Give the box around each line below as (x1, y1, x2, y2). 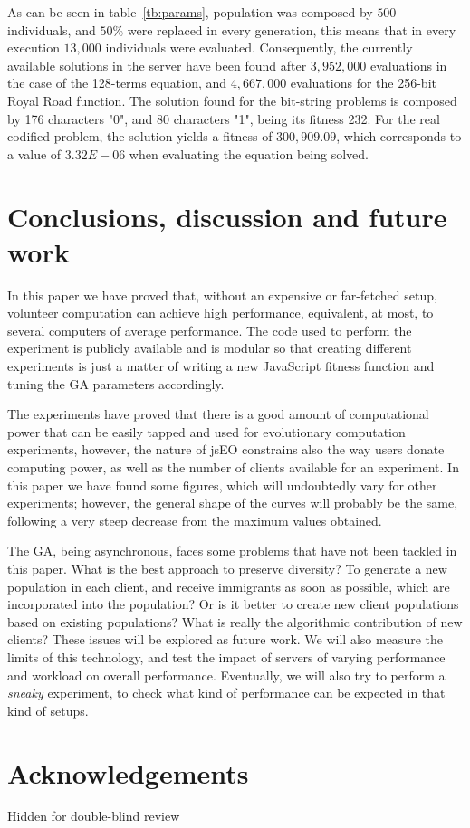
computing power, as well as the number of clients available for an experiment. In (7, 458, 459, 476)
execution (7, 38, 60, 57)
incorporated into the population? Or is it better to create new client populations (7, 595, 459, 614)
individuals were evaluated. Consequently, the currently (105, 38, 413, 57)
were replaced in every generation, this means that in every (127, 20, 456, 39)
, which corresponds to (336, 127, 462, 146)
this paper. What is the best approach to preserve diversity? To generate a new (7, 558, 447, 577)
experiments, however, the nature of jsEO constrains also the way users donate (7, 440, 445, 459)
